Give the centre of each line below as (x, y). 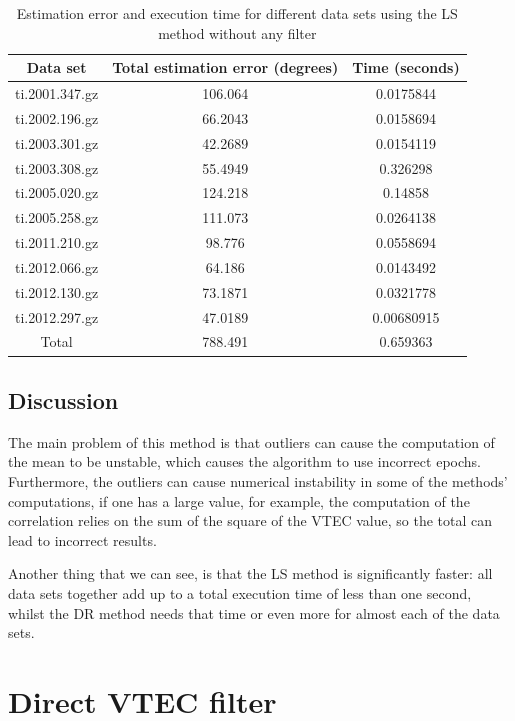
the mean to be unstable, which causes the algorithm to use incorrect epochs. (244, 461)
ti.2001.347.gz (57, 93)
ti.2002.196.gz (57, 117)
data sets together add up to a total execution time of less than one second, (240, 592)
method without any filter (237, 32)
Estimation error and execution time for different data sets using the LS (237, 13)
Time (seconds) (406, 67)
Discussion (63, 399)
